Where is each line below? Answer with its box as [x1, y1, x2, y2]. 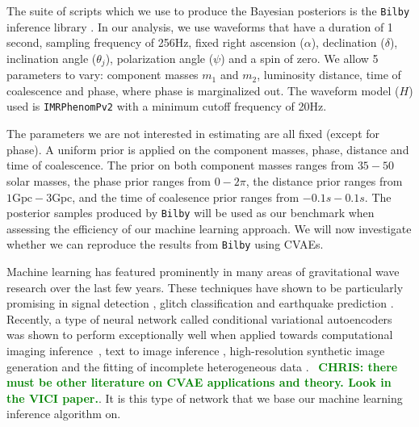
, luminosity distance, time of [257, 66, 401, 83]
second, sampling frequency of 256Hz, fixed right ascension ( [6, 34, 304, 51]
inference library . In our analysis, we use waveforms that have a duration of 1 [6, 18, 393, 35]
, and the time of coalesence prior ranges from [72, 188, 300, 205]
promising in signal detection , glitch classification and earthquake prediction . [6, 295, 394, 312]
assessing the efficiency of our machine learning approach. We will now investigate [6, 220, 412, 237]
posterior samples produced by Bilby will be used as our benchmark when [6, 204, 375, 221]
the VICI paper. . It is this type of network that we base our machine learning [6, 389, 403, 406]
